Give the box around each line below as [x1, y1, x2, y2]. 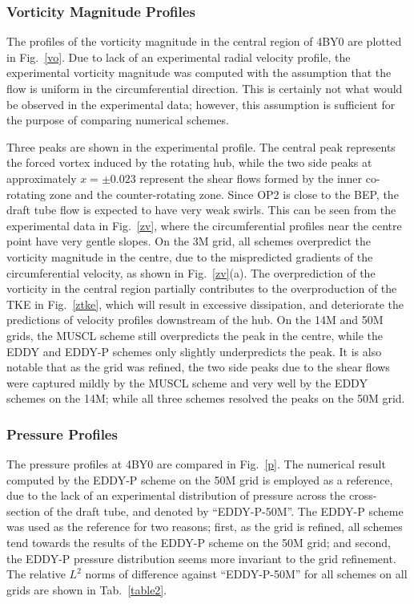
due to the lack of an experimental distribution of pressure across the [6, 487, 346, 504]
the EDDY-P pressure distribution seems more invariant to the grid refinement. [6, 549, 396, 566]
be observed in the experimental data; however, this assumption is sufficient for [6, 95, 396, 112]
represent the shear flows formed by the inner [139, 169, 363, 186]
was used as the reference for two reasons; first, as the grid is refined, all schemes [6, 518, 403, 535]
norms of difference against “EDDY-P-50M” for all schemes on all [85, 565, 408, 582]
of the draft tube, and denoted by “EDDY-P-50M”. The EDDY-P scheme [43, 502, 404, 519]
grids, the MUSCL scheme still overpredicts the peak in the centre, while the [6, 326, 384, 343]
